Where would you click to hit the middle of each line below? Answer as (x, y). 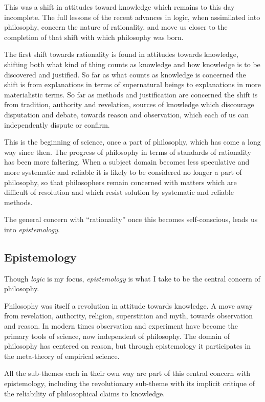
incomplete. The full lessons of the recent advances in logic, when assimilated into (132, 17)
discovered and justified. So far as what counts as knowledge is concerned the (125, 74)
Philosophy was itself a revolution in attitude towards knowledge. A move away (128, 305)
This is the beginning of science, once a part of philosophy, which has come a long (132, 142)
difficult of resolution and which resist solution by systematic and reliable (119, 192)
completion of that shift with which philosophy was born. (94, 37)
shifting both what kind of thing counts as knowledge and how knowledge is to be (132, 64)
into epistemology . (32, 229)
